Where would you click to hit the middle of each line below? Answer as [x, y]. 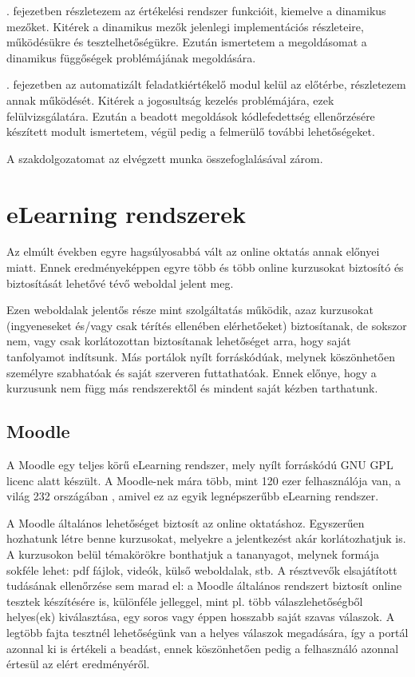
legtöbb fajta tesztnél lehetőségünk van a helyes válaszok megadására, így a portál [207, 632]
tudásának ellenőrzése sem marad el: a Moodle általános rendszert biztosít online [204, 585]
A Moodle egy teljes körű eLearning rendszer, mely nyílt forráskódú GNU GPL [200, 465]
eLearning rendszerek [126, 213]
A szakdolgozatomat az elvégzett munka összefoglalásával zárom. [165, 158]
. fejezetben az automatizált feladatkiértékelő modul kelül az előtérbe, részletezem [206, 84]
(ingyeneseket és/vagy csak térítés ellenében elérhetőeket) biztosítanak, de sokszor [207, 325]
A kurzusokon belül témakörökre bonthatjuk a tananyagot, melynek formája [193, 554]
